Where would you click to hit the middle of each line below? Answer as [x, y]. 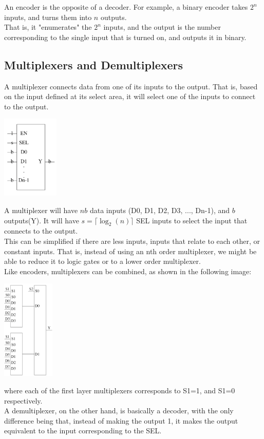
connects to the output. [41, 231]
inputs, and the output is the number [162, 27]
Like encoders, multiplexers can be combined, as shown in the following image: [128, 271]
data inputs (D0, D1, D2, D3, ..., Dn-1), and [160, 210]
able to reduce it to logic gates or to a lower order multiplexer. [102, 261]
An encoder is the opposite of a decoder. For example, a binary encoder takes [126, 7]
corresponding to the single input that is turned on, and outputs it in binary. [125, 37]
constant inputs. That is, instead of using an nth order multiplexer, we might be [130, 251]
